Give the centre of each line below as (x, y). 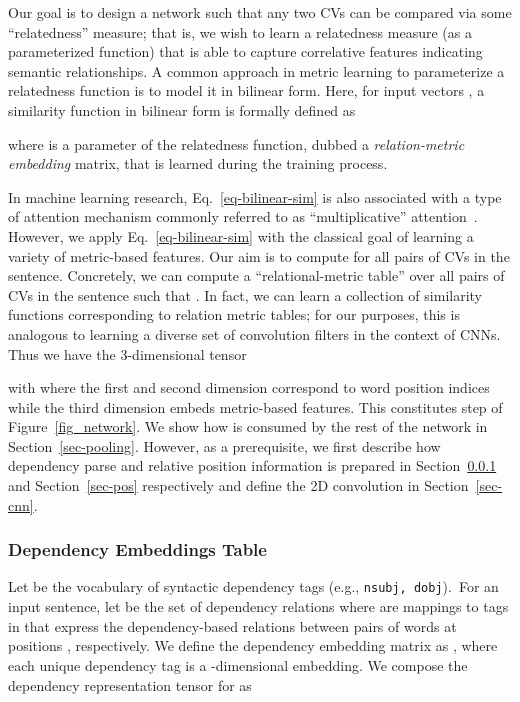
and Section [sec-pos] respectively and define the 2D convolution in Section (238, 485)
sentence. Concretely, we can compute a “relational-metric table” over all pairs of (256, 275)
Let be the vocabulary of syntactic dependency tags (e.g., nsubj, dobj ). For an (253, 586)
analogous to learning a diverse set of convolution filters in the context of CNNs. (254, 333)
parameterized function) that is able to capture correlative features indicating (245, 51)
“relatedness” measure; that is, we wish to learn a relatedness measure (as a (240, 31)
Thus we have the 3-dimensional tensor (127, 353)
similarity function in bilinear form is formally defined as (182, 109)
